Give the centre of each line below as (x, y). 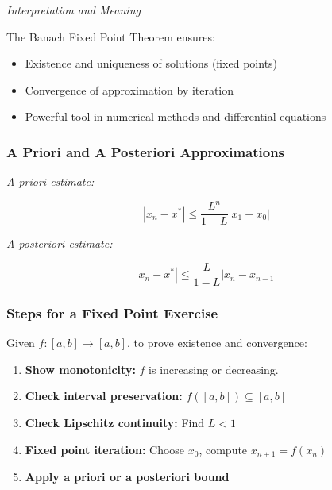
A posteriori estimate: (60, 243)
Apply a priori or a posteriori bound (127, 477)
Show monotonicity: (80, 369)
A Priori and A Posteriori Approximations (146, 151)
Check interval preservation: (104, 396)
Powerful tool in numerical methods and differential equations (176, 116)
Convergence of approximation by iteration (129, 89)
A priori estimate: (50, 181)
